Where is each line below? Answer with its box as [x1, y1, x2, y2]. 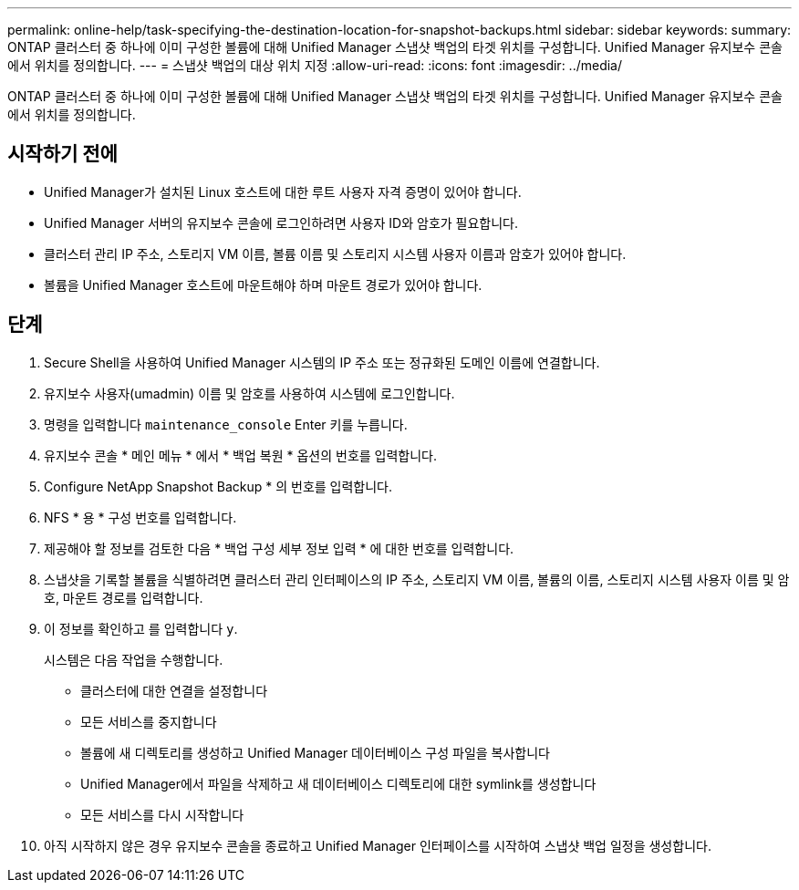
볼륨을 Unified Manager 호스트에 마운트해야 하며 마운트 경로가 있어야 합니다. [44, 276, 483, 293]
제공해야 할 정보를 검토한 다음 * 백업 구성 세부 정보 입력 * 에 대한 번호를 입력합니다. [44, 540, 514, 556]
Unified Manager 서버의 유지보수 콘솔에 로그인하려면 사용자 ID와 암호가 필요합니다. [44, 214, 519, 231]
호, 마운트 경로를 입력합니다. [44, 589, 203, 605]
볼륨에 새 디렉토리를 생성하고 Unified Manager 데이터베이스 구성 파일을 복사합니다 [80, 744, 551, 761]
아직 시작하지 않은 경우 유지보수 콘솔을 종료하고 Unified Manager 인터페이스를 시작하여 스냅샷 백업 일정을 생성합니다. [44, 837, 711, 854]
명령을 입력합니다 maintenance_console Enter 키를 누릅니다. [44, 416, 408, 432]
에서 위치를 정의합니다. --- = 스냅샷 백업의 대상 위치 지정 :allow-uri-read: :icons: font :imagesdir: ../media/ [7, 57, 623, 73]
